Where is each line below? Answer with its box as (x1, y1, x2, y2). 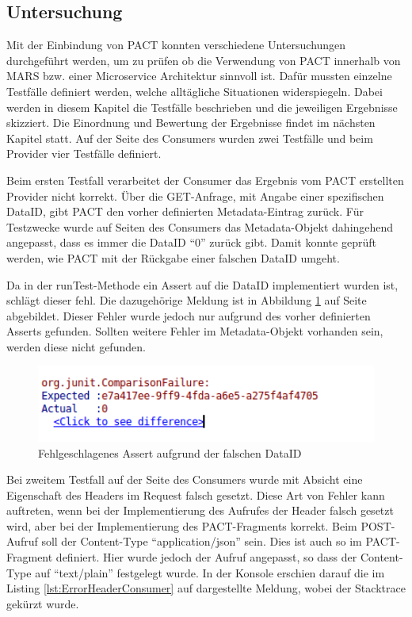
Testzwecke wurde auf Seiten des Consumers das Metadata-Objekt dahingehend (6, 218, 394, 235)
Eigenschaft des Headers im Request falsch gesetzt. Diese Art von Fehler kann (6, 486, 385, 503)
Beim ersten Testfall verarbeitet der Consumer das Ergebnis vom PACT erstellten (6, 171, 404, 188)
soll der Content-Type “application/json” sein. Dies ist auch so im (41, 533, 362, 550)
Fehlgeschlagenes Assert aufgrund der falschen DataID (38, 444, 302, 461)
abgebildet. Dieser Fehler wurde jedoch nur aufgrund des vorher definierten (6, 307, 371, 324)
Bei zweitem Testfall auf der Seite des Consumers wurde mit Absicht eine (6, 471, 363, 488)
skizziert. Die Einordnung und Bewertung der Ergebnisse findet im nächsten (6, 114, 376, 131)
